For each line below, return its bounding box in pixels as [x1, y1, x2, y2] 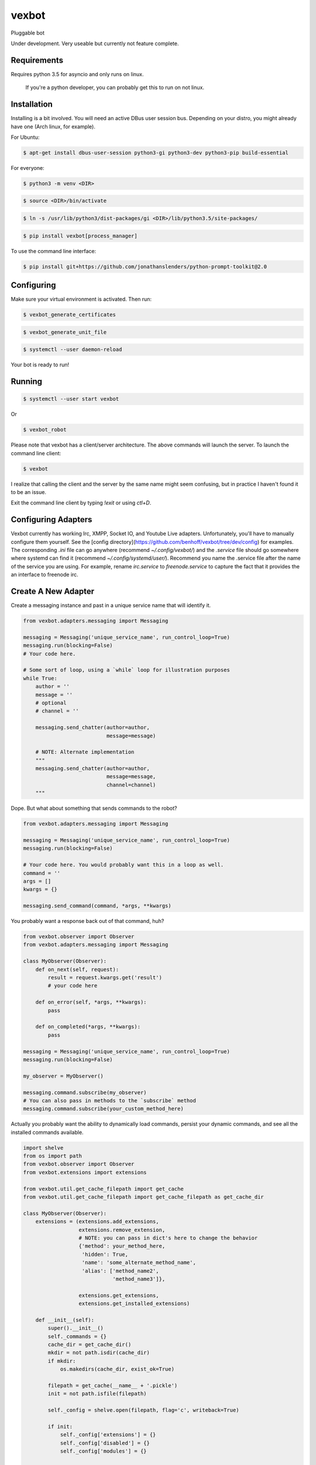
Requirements [11, 55, 64, 65]
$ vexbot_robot [23, 427, 67, 433]
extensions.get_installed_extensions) [78, 1300, 190, 1307]
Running [11, 377, 43, 387]
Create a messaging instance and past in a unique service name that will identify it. [11, 602, 211, 609]
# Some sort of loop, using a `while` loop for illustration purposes [23, 667, 231, 673]
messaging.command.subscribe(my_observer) [23, 1089, 147, 1096]
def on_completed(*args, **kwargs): [35, 1023, 140, 1030]
